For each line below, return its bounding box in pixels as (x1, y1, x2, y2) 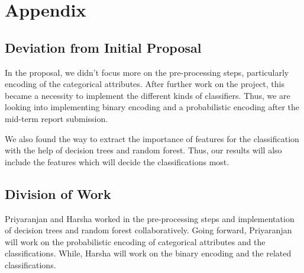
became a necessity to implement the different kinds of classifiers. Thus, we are (5, 89, 290, 101)
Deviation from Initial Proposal (5, 38, 202, 56)
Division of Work (5, 184, 111, 203)
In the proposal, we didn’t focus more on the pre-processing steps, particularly (5, 66, 289, 78)
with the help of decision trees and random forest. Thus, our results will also (5, 144, 282, 156)
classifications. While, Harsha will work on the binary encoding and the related (5, 247, 292, 259)
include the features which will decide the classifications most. (5, 155, 229, 168)
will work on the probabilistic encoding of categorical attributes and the (5, 235, 266, 248)
